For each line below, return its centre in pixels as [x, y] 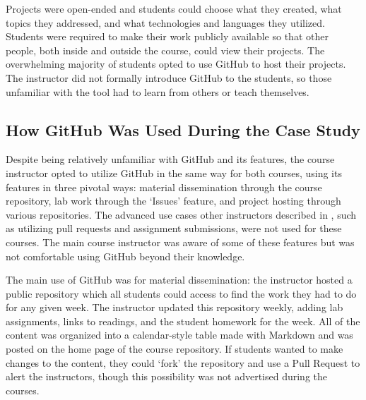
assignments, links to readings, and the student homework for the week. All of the [183, 321]
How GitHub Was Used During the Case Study [183, 129]
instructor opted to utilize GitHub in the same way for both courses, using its [174, 172]
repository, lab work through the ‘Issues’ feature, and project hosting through [173, 201]
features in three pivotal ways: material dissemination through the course [164, 187]
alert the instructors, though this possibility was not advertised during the [166, 376]
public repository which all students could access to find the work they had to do [181, 293]
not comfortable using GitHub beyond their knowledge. [125, 256]
